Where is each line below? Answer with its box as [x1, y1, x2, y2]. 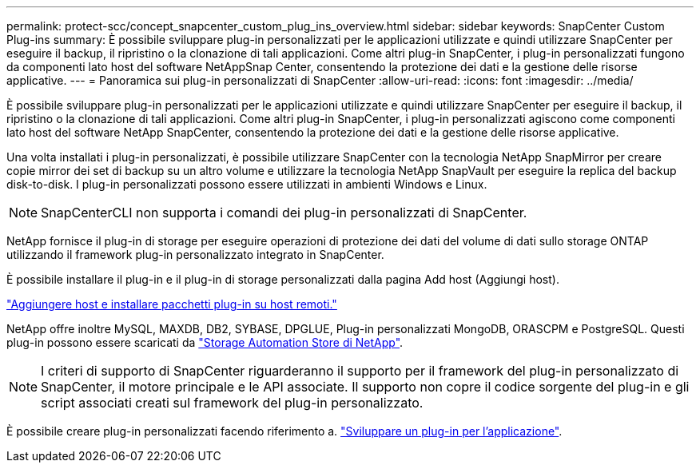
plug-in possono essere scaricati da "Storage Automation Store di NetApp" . [6, 336, 404, 349]
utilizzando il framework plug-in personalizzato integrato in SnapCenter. [6, 248, 384, 261]
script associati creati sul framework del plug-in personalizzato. [41, 395, 424, 411]
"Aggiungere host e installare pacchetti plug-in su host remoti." [6, 297, 337, 311]
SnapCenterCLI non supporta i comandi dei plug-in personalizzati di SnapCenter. [41, 205, 527, 221]
